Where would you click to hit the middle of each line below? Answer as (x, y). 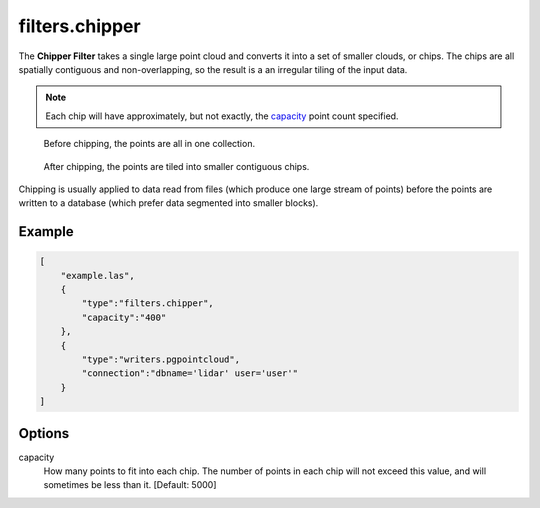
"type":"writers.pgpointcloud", (160, 359)
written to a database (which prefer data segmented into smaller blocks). (168, 203)
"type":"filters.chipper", (147, 303)
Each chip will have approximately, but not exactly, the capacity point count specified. (222, 116)
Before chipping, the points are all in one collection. (149, 144)
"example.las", (97, 275)
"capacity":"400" (124, 317)
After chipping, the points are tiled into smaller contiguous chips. (176, 166)
